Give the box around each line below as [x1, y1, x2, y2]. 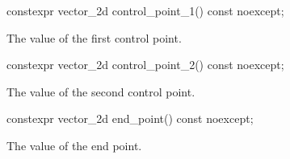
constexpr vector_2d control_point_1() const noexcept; [6, 2, 284, 18]
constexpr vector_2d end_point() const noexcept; [6, 110, 254, 127]
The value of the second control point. [6, 83, 195, 100]
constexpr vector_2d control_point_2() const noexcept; [6, 56, 284, 73]
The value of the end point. [6, 137, 142, 153]
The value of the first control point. [6, 29, 182, 46]
